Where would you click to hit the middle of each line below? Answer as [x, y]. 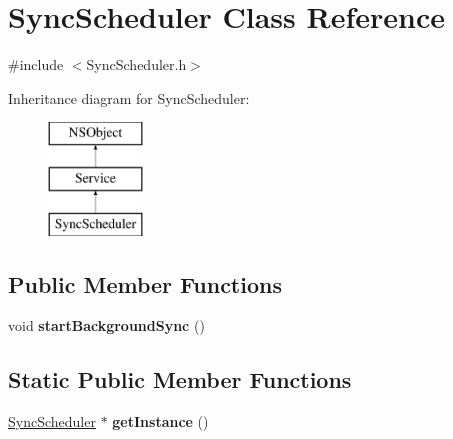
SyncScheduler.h [136, 64]
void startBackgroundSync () [106, 325]
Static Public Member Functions [180, 379]
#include [36, 64]
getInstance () [160, 421]
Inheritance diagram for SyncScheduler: [129, 97]
